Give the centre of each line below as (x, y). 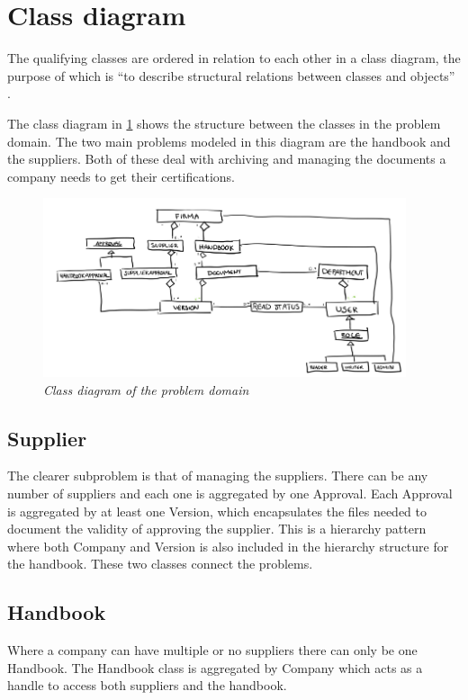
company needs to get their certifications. (121, 176)
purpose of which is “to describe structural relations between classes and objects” (231, 75)
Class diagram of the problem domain (146, 389)
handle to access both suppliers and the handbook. (147, 685)
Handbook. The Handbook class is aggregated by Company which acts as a (215, 667)
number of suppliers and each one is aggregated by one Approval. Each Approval (230, 493)
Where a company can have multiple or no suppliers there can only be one (212, 650)
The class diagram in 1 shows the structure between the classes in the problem (224, 123)
